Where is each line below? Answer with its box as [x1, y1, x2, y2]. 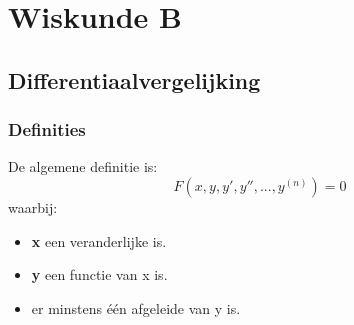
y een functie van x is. [31, 264, 168, 285]
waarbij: [8, 196, 58, 217]
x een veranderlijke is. [31, 230, 167, 251]
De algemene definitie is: [8, 156, 158, 177]
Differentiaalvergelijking [8, 64, 261, 95]
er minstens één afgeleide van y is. [31, 297, 241, 318]
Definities [8, 117, 86, 142]
